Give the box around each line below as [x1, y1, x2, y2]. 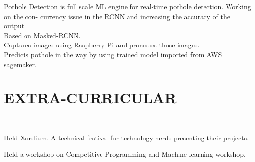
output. [4, 21, 26, 31]
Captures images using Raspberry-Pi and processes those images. [4, 40, 200, 50]
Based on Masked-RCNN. [4, 30, 81, 40]
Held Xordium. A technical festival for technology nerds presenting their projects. [4, 132, 249, 142]
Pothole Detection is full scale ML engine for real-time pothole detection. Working [4, 1, 251, 11]
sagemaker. [4, 59, 37, 69]
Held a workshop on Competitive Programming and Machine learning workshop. [4, 149, 246, 159]
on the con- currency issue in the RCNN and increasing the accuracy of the [4, 11, 230, 21]
